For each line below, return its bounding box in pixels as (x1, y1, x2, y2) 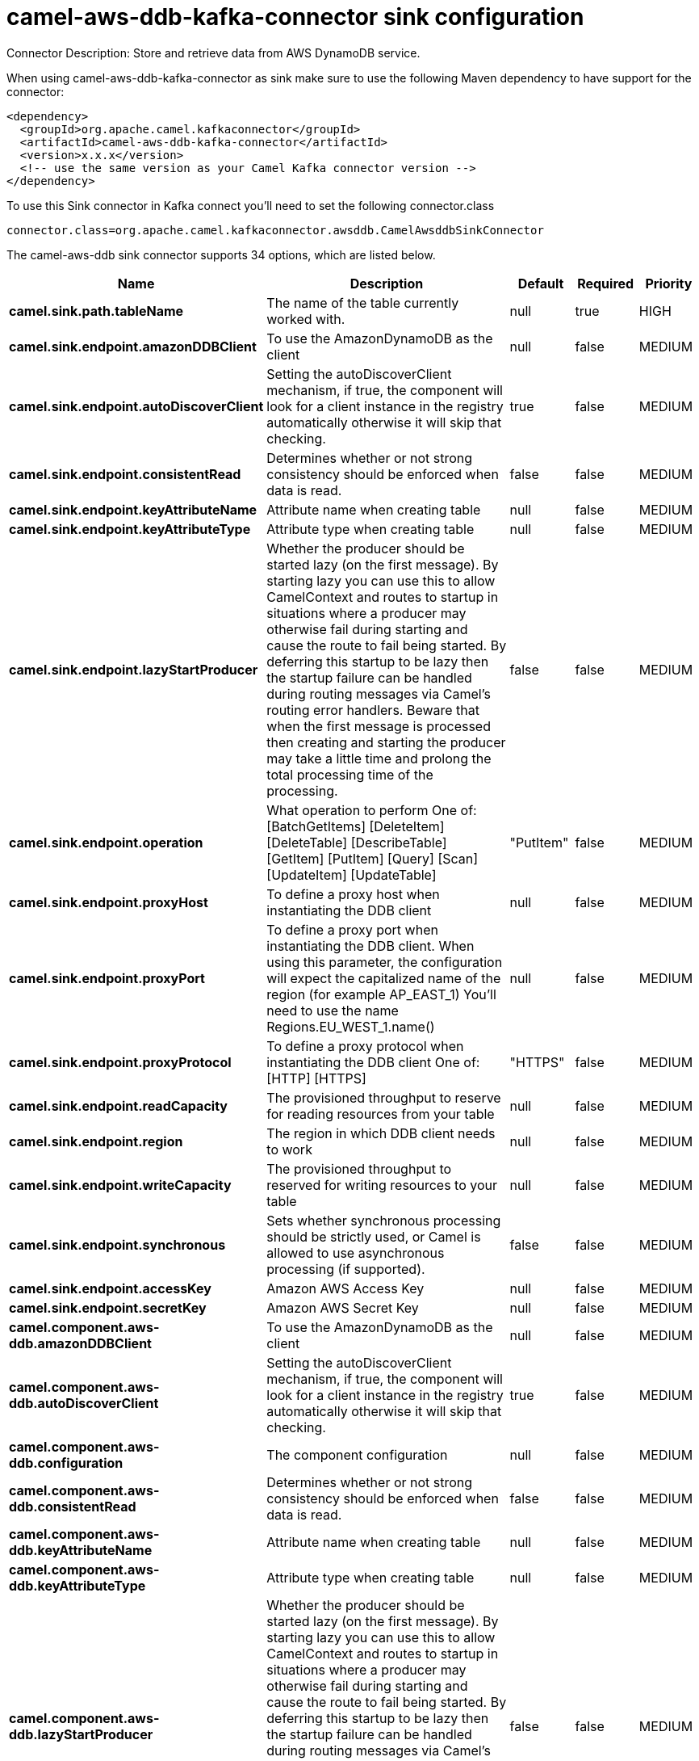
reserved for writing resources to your (266, 1176, 498, 1193)
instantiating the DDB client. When (266, 937, 475, 954)
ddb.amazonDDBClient (9, 1334, 152, 1351)
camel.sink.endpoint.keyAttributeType (9, 520, 251, 537)
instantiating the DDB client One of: (266, 1053, 480, 1070)
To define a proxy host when (266, 885, 440, 902)
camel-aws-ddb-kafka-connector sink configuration (6, 3, 584, 31)
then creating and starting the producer (266, 733, 506, 750)
